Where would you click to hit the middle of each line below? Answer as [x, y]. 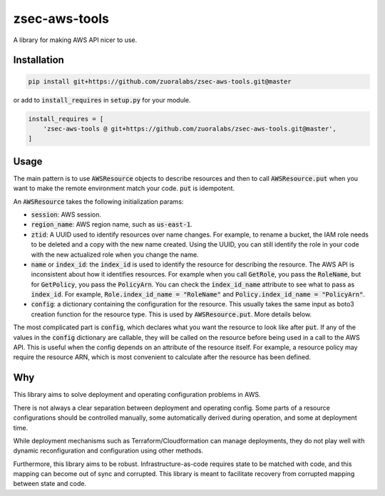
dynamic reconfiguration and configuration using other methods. [108, 451]
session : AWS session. [66, 215]
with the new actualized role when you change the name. [115, 254]
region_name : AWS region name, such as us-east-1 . [112, 224]
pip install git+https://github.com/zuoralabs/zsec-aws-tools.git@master [160, 81]
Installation [38, 60]
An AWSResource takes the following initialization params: [98, 201]
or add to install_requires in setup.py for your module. [102, 100]
